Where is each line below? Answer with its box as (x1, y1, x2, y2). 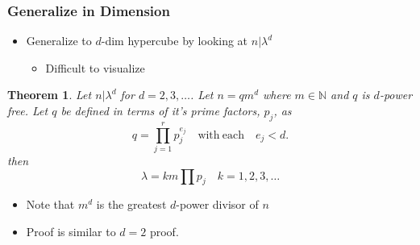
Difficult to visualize (45, 59, 145, 76)
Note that (26, 196, 75, 213)
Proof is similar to (26, 222, 116, 239)
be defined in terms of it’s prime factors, (60, 102, 260, 118)
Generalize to (26, 32, 92, 49)
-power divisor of (176, 196, 259, 213)
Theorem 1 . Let (7, 86, 92, 103)
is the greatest (96, 196, 167, 213)
